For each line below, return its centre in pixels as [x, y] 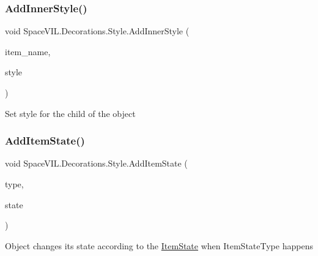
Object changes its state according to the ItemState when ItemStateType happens [159, 245]
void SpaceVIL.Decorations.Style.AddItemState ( [96, 163]
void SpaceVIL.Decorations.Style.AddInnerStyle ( [97, 31]
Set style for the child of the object [70, 113]
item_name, [28, 51]
